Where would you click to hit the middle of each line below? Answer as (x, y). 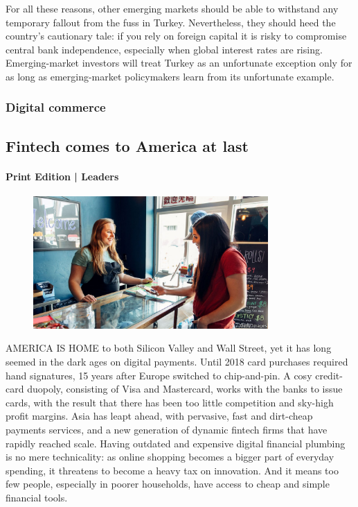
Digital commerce (56, 107)
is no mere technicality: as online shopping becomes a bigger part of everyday (170, 457)
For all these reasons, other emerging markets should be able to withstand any (172, 8)
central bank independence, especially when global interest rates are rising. (164, 49)
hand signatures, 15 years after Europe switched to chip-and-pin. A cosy (159, 375)
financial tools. (37, 497)
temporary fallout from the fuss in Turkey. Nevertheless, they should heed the (171, 22)
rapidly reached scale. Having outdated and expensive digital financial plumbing (176, 443)
